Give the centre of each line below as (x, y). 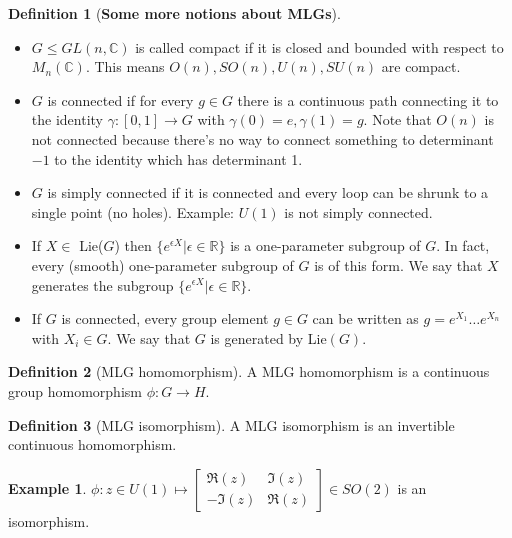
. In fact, (463, 245)
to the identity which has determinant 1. (178, 158)
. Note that (397, 119)
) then (133, 245)
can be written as (365, 318)
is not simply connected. (358, 211)
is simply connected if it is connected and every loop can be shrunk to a (268, 192)
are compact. (421, 66)
